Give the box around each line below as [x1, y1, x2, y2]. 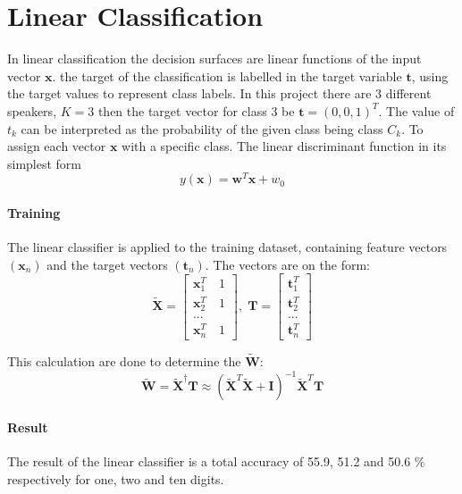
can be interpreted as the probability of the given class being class [21, 119, 383, 138]
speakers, [7, 101, 57, 120]
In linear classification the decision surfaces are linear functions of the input [7, 49, 422, 68]
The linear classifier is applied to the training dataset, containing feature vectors [7, 238, 448, 256]
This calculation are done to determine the [7, 352, 241, 371]
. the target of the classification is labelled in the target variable [52, 66, 402, 85]
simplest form [7, 154, 82, 172]
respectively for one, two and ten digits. [7, 469, 224, 488]
